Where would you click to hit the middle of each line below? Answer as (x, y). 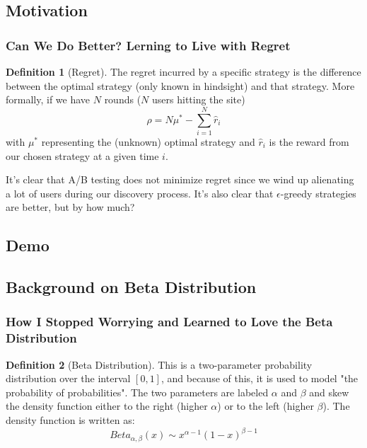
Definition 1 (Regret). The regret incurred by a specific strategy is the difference (183, 71)
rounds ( (123, 99)
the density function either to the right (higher (107, 406)
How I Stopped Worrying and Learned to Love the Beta (169, 322)
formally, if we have (48, 99)
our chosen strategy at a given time (82, 155)
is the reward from (309, 141)
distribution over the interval (68, 378)
